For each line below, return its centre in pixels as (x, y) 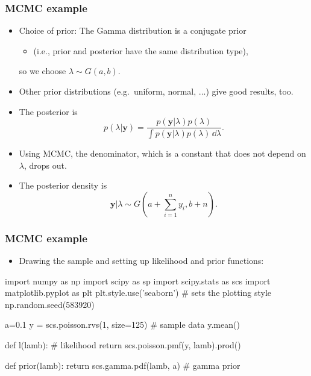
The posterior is (48, 111)
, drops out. (45, 165)
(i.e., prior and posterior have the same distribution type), (141, 50)
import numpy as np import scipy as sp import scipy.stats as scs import (138, 280)
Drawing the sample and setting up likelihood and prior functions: (141, 261)
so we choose (42, 71)
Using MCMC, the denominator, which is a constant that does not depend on (162, 153)
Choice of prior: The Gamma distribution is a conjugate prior (133, 30)
